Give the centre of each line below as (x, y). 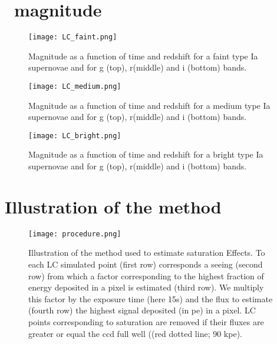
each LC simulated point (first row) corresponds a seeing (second (146, 264)
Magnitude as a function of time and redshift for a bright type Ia (146, 154)
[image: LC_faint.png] (73, 37)
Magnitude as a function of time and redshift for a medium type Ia (149, 105)
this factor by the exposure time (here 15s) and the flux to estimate (151, 298)
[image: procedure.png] (75, 234)
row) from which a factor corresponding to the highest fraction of (146, 275)
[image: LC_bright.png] (75, 136)
